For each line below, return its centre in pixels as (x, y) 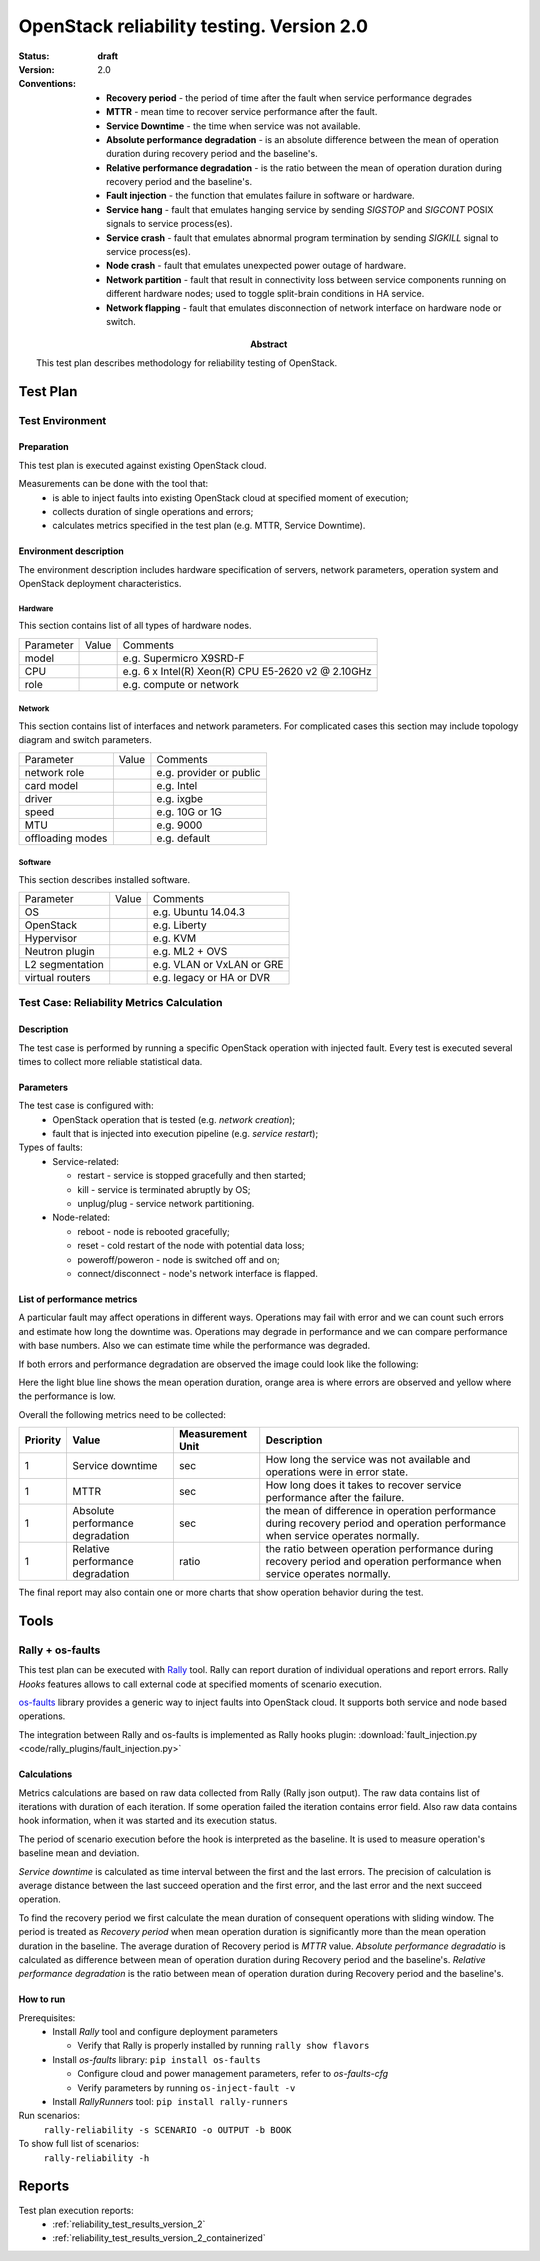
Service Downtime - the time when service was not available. (233, 126)
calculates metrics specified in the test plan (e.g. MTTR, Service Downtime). (209, 526)
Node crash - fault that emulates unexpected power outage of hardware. (256, 266)
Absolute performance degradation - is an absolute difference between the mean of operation (302, 139)
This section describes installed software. (104, 879)
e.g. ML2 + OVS (190, 951)
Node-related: (81, 1217)
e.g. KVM (174, 938)
